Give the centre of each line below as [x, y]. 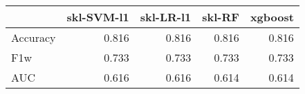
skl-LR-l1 [166, 17]
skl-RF [221, 17]
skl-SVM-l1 [98, 17]
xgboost [272, 17]
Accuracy [34, 37]
